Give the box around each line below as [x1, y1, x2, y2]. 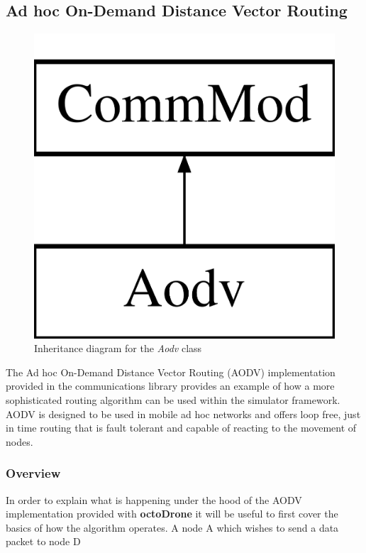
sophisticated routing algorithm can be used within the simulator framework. [6, 393, 340, 407]
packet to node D [6, 534, 81, 549]
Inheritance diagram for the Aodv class [34, 341, 202, 356]
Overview [6, 464, 61, 482]
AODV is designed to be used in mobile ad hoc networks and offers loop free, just [6, 406, 361, 421]
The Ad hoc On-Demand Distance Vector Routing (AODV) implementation [6, 364, 335, 379]
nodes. [6, 434, 33, 449]
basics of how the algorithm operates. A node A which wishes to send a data [6, 520, 339, 535]
